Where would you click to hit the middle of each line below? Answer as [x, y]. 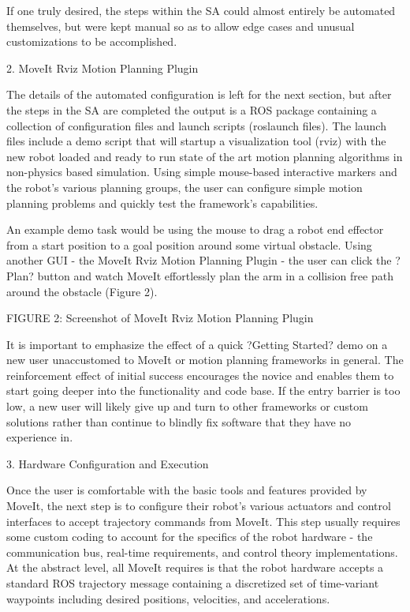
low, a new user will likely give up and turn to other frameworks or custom [187, 406]
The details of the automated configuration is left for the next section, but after [199, 94]
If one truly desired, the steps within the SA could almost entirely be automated [201, 10]
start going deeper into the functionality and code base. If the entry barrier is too [203, 390]
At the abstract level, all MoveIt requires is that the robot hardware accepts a [195, 567]
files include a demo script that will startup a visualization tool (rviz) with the [196, 141]
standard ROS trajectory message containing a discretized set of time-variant [193, 583]
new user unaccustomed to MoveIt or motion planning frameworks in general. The [205, 360]
